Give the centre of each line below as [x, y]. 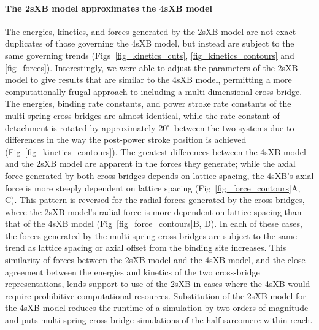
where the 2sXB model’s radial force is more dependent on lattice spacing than [153, 211]
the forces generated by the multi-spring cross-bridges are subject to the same [151, 235]
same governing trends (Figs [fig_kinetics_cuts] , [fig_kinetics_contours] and [150, 55]
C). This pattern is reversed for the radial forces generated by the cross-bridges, [155, 200]
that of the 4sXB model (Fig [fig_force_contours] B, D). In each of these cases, [154, 224]
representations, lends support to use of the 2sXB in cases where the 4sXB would [158, 284]
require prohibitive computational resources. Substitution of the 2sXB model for [156, 295]
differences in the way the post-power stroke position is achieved [126, 140]
